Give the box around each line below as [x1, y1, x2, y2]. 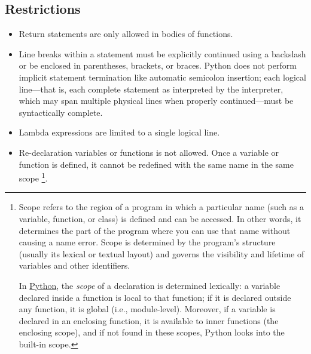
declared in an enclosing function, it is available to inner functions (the [19, 314, 279, 327]
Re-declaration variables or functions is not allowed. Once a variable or [19, 146, 279, 158]
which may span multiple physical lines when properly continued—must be [19, 94, 294, 107]
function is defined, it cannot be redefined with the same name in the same [19, 158, 294, 170]
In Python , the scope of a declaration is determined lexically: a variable [19, 279, 280, 291]
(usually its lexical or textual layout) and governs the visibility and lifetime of [19, 247, 304, 260]
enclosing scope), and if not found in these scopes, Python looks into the [19, 326, 285, 338]
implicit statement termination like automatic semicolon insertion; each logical [19, 70, 306, 83]
